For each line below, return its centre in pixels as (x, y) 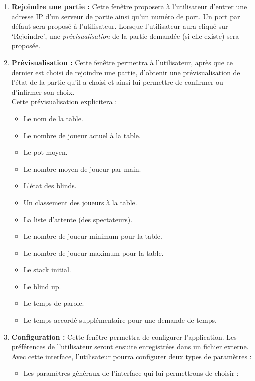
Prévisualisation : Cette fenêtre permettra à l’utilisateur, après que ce (122, 62)
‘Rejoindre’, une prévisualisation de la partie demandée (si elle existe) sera (125, 36)
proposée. (26, 46)
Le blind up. (42, 286)
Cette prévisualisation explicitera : (64, 102)
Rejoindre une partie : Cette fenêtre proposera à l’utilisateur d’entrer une (129, 6)
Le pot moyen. (46, 152)
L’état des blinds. (50, 186)
